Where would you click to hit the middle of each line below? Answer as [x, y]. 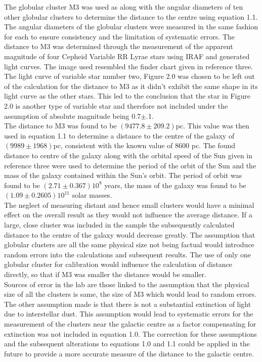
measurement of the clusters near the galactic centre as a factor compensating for [130, 324]
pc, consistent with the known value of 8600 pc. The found [144, 145]
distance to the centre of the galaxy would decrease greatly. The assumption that [130, 234]
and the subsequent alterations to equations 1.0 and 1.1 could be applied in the [127, 344]
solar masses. [92, 195]
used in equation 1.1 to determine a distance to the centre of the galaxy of [119, 135]
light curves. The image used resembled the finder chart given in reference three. [129, 66]
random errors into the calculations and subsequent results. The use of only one [128, 254]
